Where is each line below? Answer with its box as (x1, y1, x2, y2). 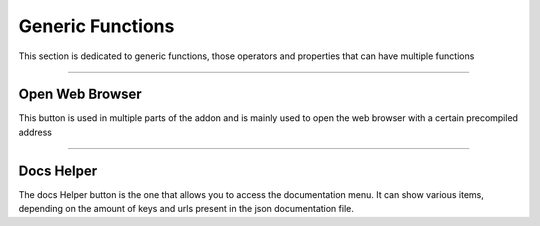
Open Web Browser (18, 86, 142, 103)
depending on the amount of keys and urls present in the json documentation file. (18, 203, 354, 215)
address (18, 126, 52, 138)
